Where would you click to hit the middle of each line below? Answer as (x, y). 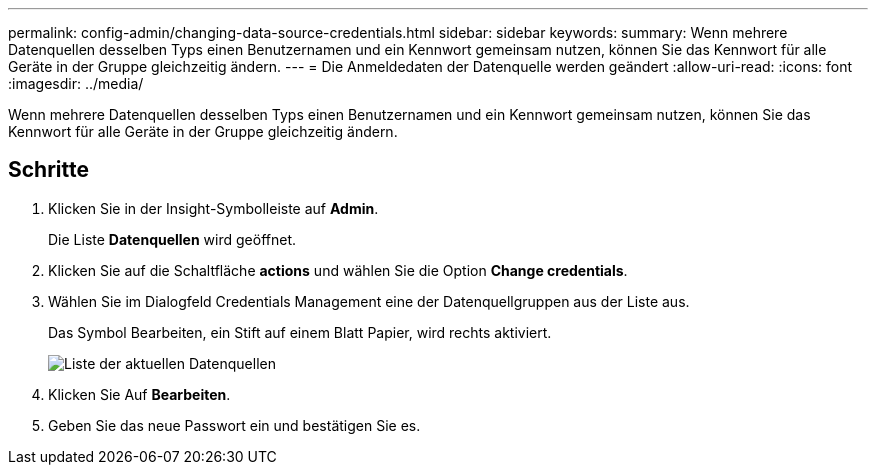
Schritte (48, 170)
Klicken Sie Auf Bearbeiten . (139, 394)
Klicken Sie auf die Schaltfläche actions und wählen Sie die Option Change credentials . (338, 270)
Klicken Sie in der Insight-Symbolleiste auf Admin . (213, 208)
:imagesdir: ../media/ (76, 83)
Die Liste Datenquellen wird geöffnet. (172, 239)
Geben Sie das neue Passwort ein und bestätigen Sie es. (234, 425)
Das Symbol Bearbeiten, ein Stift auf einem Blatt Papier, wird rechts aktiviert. (300, 332)
